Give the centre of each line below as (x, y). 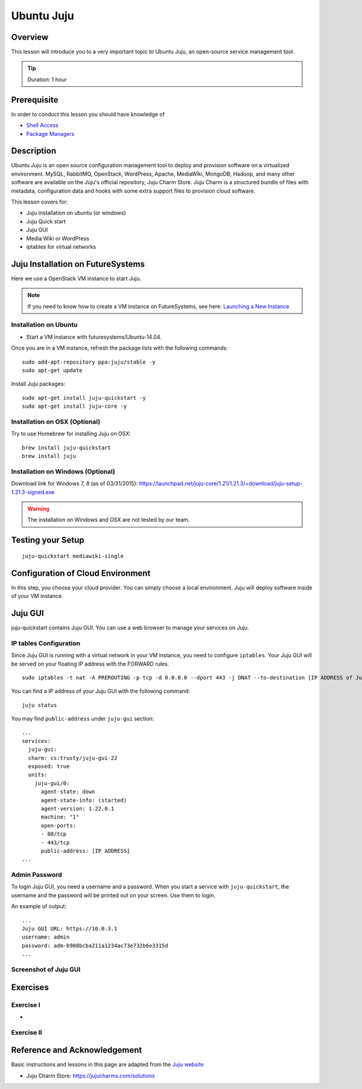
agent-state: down (68, 792)
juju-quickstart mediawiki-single (73, 556)
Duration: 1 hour (47, 79)
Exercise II (27, 1032)
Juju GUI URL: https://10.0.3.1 (70, 929)
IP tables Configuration (46, 643)
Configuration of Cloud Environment (81, 573)
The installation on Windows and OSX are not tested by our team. (109, 520)
